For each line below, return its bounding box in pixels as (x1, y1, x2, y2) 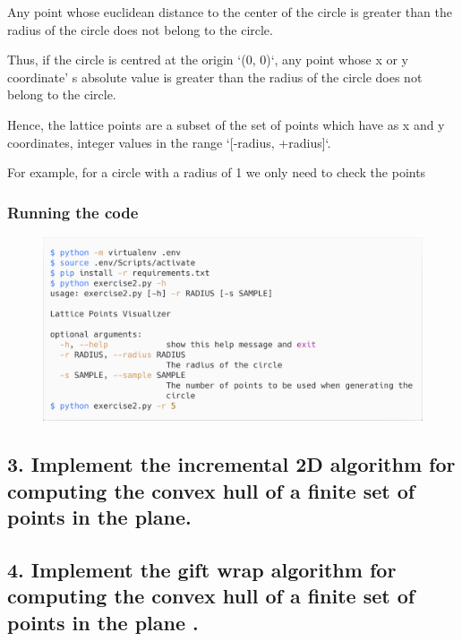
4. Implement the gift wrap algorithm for (7, 555, 397, 583)
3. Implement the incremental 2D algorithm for (7, 450, 456, 478)
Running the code (7, 201, 139, 223)
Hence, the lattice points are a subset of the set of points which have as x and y (7, 115, 445, 133)
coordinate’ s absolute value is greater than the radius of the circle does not (7, 67, 423, 86)
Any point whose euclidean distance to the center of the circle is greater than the (7, 3, 452, 21)
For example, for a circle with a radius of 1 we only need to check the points (7, 163, 426, 182)
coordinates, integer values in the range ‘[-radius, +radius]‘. (7, 132, 331, 151)
